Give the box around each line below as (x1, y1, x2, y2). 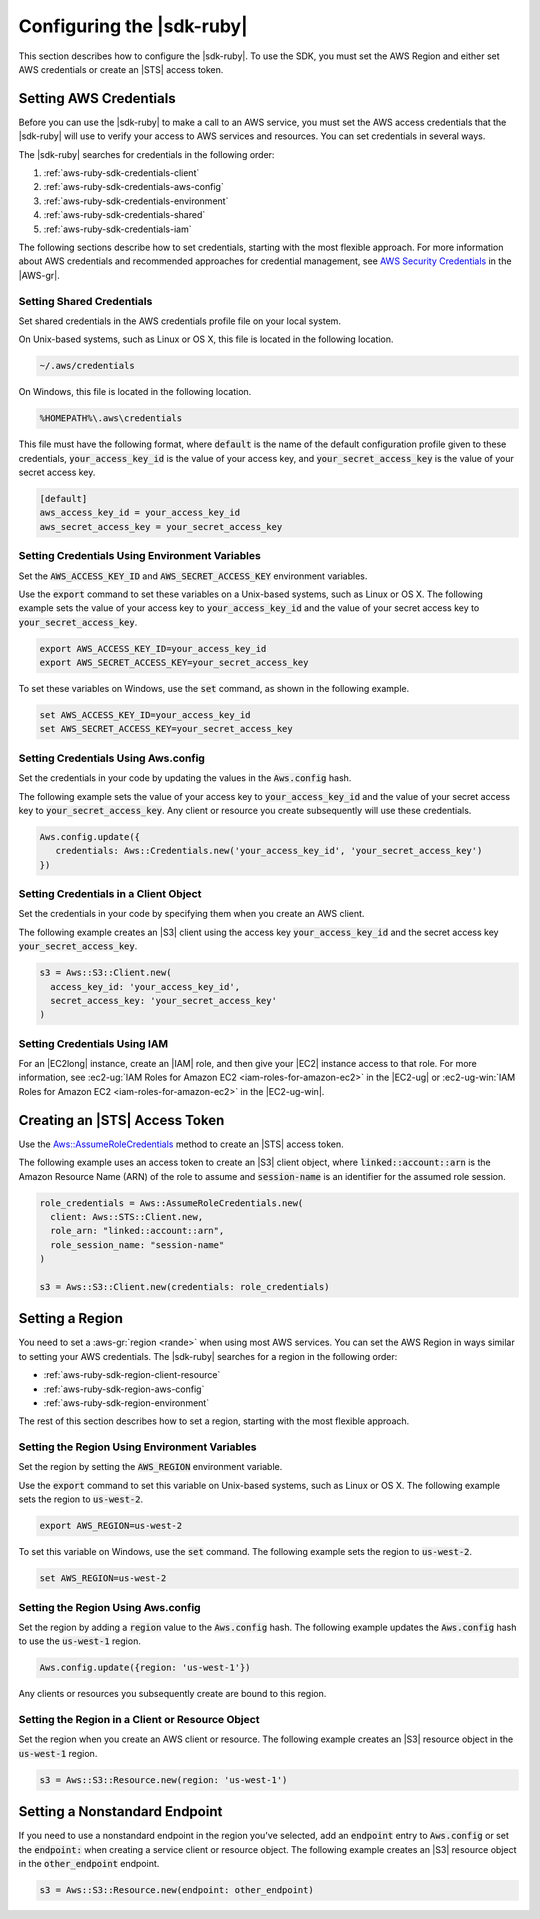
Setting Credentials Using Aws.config (18, 751, 205, 765)
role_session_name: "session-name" (50, 1239, 225, 1250)
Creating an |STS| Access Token (18, 1111, 225, 1129)
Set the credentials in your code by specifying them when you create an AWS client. (18, 908, 365, 920)
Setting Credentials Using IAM (18, 1036, 169, 1050)
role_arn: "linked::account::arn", (50, 1225, 225, 1237)
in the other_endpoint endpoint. (18, 1858, 160, 1870)
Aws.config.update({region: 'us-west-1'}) (39, 1662, 251, 1674)
